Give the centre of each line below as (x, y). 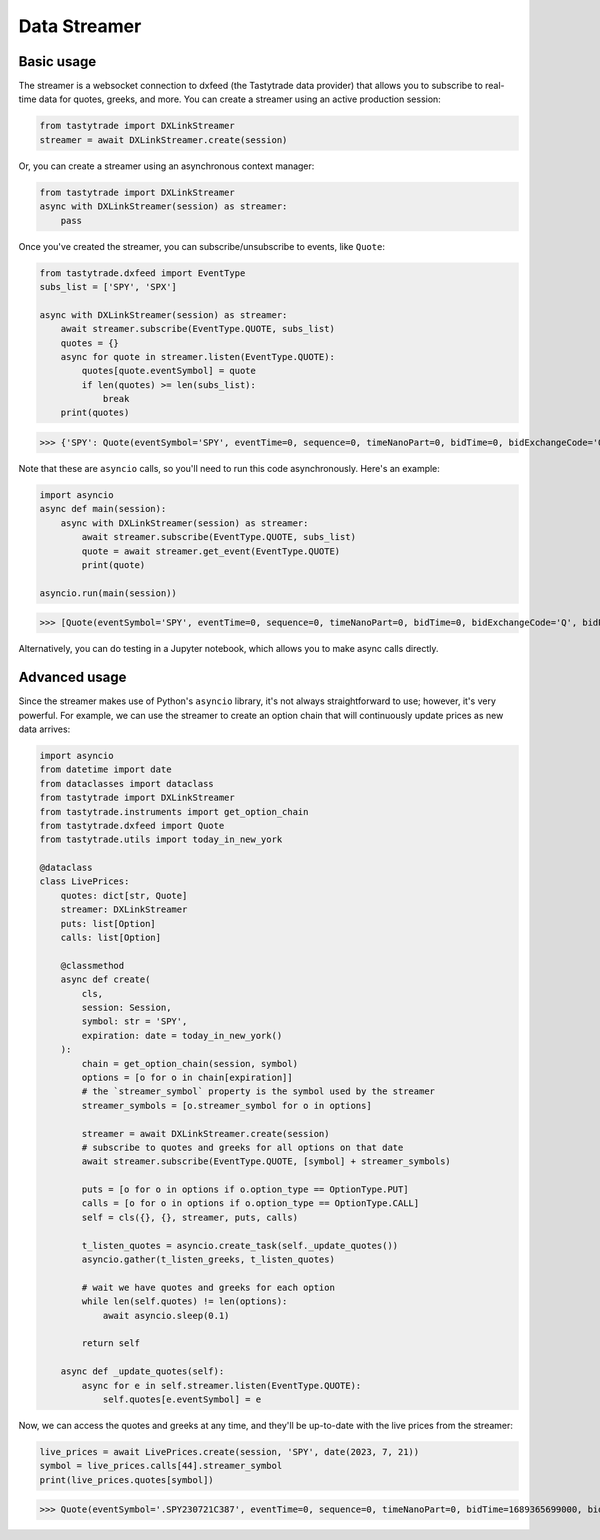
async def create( (105, 979)
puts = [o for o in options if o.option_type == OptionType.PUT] (245, 1189)
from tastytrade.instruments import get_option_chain (174, 811)
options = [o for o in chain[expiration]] (187, 1077)
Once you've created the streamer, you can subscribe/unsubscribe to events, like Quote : (201, 246)
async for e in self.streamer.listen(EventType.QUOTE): (221, 1385)
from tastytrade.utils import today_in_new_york (161, 839)
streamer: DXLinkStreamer (124, 909)
